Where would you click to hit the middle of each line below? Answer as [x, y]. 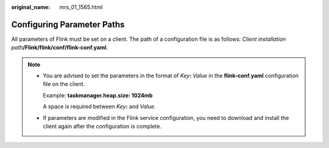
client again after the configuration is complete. [102, 126]
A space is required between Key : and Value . [99, 107]
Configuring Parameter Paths [68, 24]
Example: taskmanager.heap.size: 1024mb [98, 95]
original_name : [31, 7]
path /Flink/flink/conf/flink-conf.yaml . [60, 48]
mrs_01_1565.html [81, 7]
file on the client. [64, 84]
